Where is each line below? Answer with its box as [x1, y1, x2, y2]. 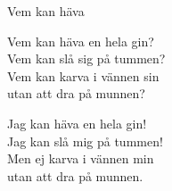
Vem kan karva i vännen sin [7, 66, 160, 85]
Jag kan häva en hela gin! [7, 113, 147, 132]
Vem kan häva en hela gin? [7, 31, 154, 50]
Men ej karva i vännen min [7, 149, 154, 168]
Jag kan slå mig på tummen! [7, 131, 163, 150]
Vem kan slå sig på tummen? [7, 49, 166, 68]
